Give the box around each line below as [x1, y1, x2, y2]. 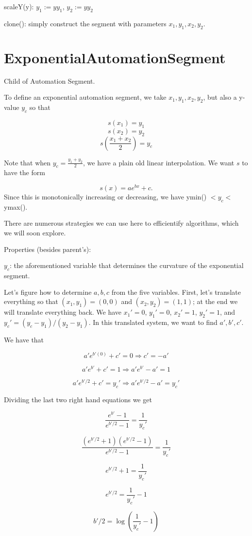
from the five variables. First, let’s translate [111, 286, 241, 297]
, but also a [203, 92, 237, 102]
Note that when [4, 157, 51, 167]
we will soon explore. [4, 227, 66, 237]
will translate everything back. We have [4, 307, 122, 317]
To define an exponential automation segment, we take [4, 92, 167, 102]
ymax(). [4, 201, 28, 212]
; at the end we [192, 296, 238, 306]
